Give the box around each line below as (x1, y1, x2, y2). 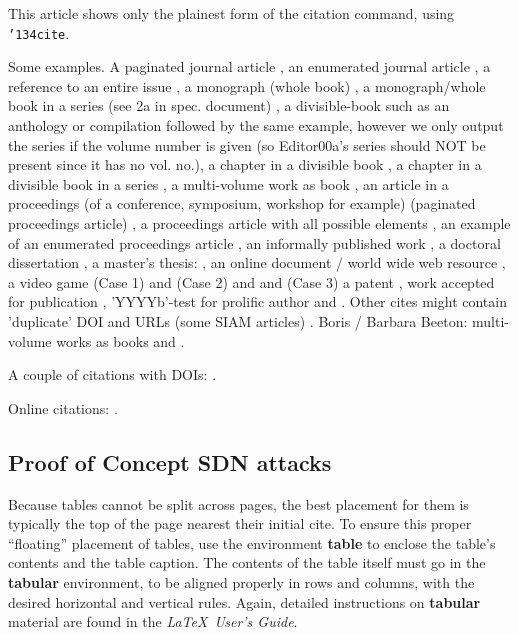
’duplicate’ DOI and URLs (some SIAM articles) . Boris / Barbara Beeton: (8, 310, 468, 331)
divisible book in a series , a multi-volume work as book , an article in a (8, 173, 449, 194)
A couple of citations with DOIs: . (8, 364, 217, 385)
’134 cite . (8, 22, 70, 43)
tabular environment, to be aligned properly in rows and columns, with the (8, 571, 475, 592)
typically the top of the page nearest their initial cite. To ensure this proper (8, 513, 472, 534)
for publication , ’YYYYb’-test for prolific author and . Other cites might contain (8, 291, 507, 312)
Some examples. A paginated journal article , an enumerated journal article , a (8, 56, 491, 77)
